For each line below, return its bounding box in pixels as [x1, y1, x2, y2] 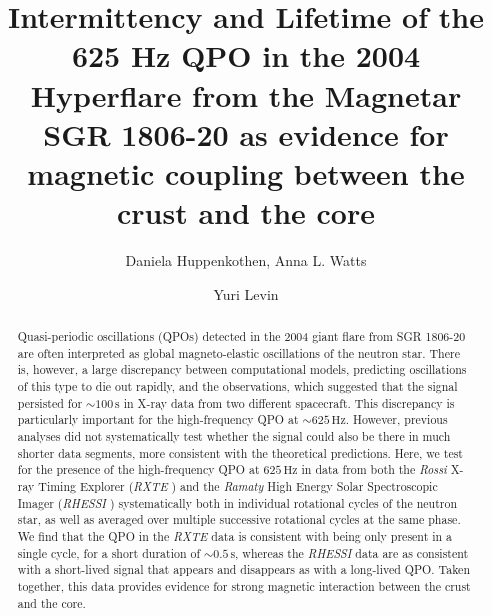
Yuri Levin [213, 283, 279, 304]
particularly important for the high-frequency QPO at [17, 411, 299, 428]
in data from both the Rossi [301, 461, 447, 478]
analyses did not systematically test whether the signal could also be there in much [17, 427, 451, 444]
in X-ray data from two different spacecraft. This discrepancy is [123, 394, 455, 411]
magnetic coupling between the [27, 152, 465, 193]
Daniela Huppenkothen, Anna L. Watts [125, 250, 367, 271]
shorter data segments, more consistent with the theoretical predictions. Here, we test [17, 444, 463, 461]
